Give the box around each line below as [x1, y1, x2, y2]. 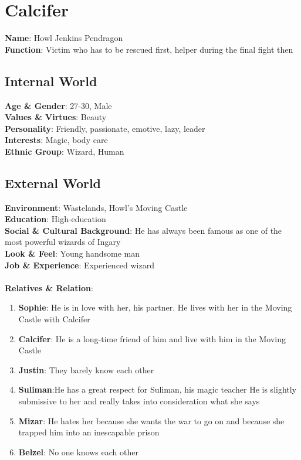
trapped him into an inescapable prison [18, 426, 160, 438]
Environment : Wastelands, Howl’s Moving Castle [5, 201, 188, 213]
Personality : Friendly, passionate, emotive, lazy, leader [5, 122, 205, 134]
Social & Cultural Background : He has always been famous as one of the [5, 224, 282, 236]
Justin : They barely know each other [18, 363, 154, 376]
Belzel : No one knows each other [18, 445, 138, 458]
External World [5, 173, 102, 192]
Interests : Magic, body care [5, 134, 108, 146]
